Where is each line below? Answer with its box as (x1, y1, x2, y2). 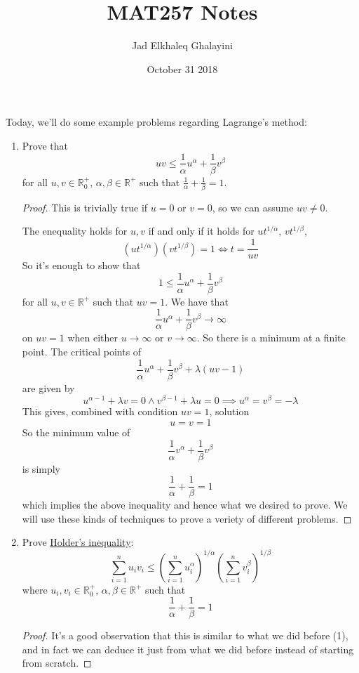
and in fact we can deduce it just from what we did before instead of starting (22, 641, 354, 656)
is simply (22, 461, 61, 476)
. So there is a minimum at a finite (196, 330, 346, 345)
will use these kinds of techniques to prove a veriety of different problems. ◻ (22, 511, 352, 525)
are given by (22, 380, 75, 395)
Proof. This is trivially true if (22, 200, 148, 214)
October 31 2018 (147, 61, 218, 76)
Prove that (22, 138, 68, 152)
